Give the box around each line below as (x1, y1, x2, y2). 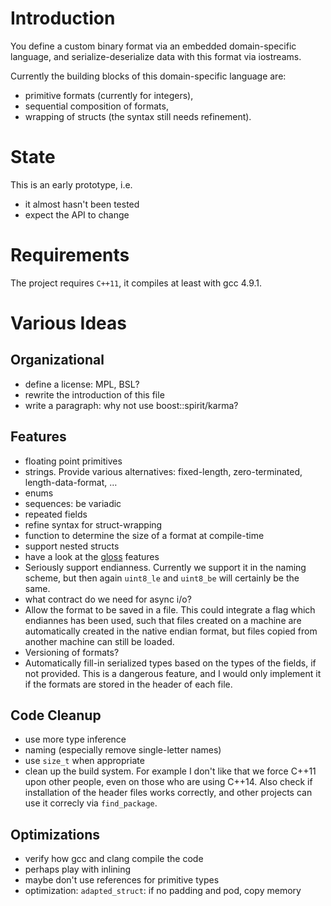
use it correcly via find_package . (24, 797, 158, 809)
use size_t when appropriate (24, 755, 145, 767)
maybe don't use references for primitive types (24, 874, 220, 886)
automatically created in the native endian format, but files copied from (24, 625, 318, 637)
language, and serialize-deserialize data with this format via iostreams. (10, 50, 302, 62)
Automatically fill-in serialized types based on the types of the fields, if (24, 657, 317, 669)
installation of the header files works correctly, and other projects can (24, 787, 313, 799)
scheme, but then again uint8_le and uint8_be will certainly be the (24, 572, 300, 584)
